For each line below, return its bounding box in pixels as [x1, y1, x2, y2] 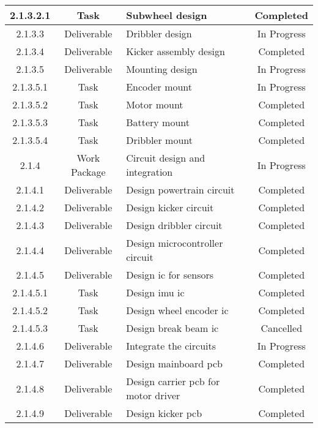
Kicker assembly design [126, 44, 225, 58]
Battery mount [126, 115, 190, 129]
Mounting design [126, 62, 198, 76]
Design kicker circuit [126, 200, 214, 214]
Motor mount [126, 97, 183, 111]
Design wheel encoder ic [126, 303, 229, 317]
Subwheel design [126, 8, 207, 22]
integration [126, 165, 173, 179]
